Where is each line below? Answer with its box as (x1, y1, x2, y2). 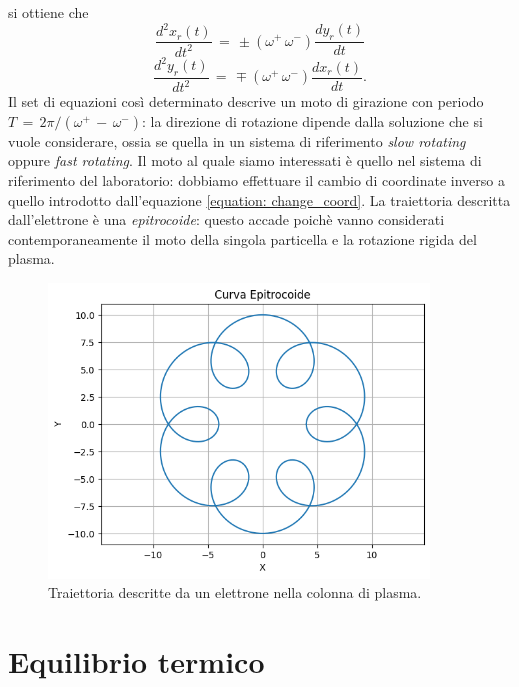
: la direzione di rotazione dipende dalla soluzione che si (141, 110, 483, 131)
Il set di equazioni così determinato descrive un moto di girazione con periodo (8, 91, 484, 112)
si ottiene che (8, 2, 89, 22)
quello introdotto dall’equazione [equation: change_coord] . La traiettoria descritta (8, 189, 511, 210)
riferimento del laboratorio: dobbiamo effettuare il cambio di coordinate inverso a (8, 169, 505, 190)
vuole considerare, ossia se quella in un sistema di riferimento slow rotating (8, 130, 466, 151)
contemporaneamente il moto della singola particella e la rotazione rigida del (8, 228, 477, 249)
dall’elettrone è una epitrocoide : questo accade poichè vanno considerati (8, 209, 445, 230)
